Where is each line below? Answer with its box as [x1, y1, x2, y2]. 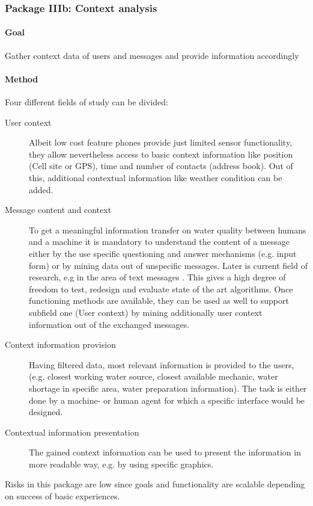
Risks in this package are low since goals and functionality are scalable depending [5, 478, 305, 490]
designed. [29, 406, 63, 418]
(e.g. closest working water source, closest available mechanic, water [29, 370, 278, 383]
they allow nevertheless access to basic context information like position [29, 147, 293, 160]
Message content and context [5, 203, 112, 216]
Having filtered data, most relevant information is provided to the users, [29, 358, 294, 371]
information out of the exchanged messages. [29, 318, 190, 330]
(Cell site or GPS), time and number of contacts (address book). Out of [29, 159, 293, 172]
